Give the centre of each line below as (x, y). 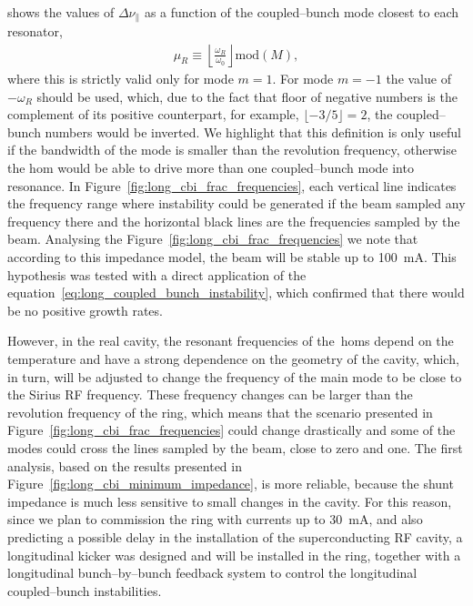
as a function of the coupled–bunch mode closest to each (302, 12)
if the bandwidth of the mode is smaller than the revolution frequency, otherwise (232, 150)
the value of (418, 79)
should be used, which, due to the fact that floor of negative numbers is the (247, 96)
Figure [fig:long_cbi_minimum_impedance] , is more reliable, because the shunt (231, 484)
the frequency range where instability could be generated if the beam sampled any (236, 203)
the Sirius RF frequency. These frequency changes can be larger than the (210, 394)
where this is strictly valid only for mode (121, 79)
